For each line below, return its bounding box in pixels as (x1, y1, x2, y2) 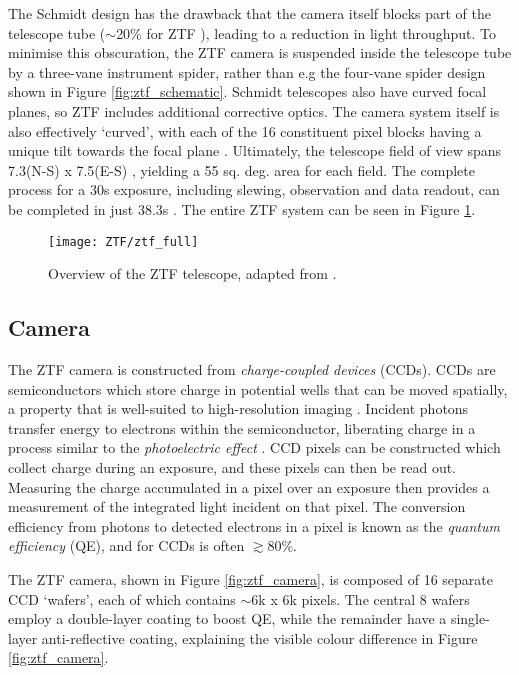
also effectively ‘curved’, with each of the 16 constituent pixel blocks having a (8, 120, 482, 141)
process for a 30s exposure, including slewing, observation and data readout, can (8, 179, 500, 200)
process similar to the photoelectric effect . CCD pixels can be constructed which (8, 437, 501, 458)
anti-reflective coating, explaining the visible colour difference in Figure (41, 627, 478, 648)
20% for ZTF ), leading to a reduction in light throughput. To (116, 22, 497, 43)
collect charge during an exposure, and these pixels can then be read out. (8, 456, 456, 477)
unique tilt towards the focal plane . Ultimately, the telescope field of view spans (8, 140, 502, 161)
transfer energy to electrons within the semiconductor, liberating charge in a (8, 417, 476, 438)
